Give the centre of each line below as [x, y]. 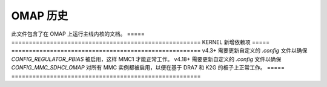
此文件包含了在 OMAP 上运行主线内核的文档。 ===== [78, 34]
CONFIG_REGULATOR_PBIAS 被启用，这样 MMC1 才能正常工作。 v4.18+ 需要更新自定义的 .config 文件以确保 [146, 59]
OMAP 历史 [40, 16]
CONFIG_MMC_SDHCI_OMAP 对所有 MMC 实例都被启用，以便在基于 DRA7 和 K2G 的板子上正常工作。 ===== [148, 68]
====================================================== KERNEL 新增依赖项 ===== [140, 42]
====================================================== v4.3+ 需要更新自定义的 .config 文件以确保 [159, 51]
